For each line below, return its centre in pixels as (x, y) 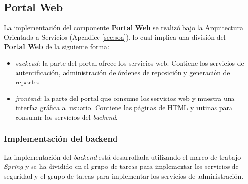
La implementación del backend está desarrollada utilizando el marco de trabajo (123, 157)
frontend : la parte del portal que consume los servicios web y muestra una (125, 98)
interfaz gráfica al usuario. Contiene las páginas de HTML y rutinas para (124, 108)
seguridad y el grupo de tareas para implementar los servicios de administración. (124, 176)
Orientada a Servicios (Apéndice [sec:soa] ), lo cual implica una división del (115, 37)
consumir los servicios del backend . (66, 117)
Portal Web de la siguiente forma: (57, 46)
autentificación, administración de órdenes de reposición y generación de (123, 72)
